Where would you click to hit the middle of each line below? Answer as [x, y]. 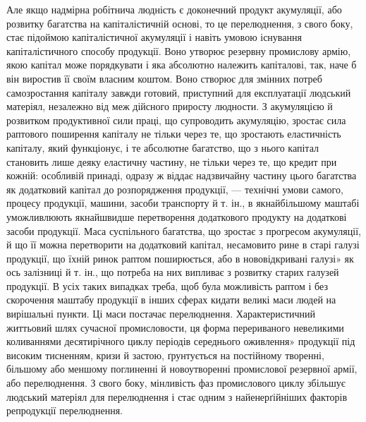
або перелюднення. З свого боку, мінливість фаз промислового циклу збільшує [176, 383]
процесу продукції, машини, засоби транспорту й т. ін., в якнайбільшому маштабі [183, 203]
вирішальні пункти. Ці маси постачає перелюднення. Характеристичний [161, 314]
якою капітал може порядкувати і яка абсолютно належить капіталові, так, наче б [182, 65]
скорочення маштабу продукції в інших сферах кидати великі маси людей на [171, 300]
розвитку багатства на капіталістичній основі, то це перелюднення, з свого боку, [180, 23]
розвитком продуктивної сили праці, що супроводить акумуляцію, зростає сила [176, 120]
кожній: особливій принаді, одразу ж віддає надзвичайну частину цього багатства [182, 175]
